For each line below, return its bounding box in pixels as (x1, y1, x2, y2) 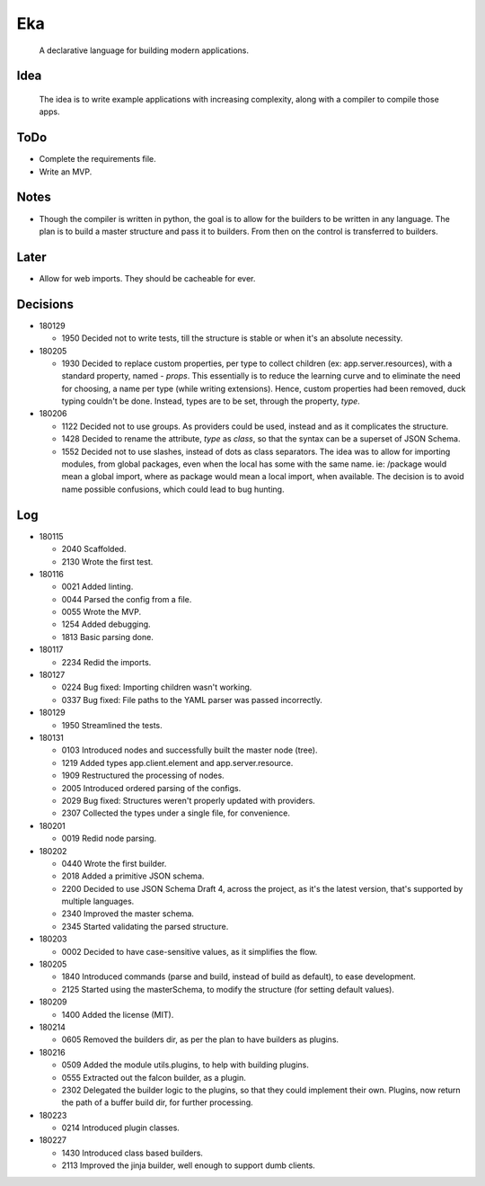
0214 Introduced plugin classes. (61, 1122, 180, 1133)
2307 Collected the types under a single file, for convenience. (61, 807, 291, 818)
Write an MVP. (39, 166, 93, 177)
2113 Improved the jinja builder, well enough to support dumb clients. (61, 1160, 316, 1171)
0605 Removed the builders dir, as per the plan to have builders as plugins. (61, 1034, 339, 1045)
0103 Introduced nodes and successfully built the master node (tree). (61, 745, 318, 755)
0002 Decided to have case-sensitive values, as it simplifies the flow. (61, 946, 318, 957)
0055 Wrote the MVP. (61, 607, 142, 618)
